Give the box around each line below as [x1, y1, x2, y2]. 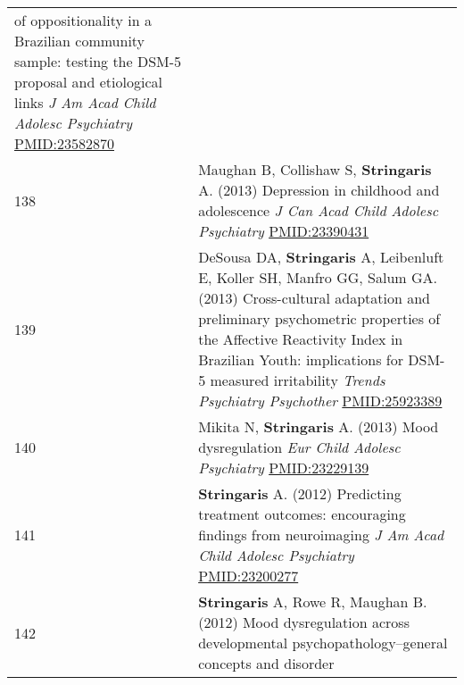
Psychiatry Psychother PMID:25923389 [198, 390, 443, 411]
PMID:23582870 [14, 133, 115, 154]
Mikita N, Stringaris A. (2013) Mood [198, 416, 439, 437]
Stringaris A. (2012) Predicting [198, 483, 402, 504]
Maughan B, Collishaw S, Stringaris [198, 159, 432, 180]
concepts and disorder [198, 653, 335, 673]
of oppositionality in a [14, 10, 152, 30]
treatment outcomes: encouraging [198, 504, 406, 524]
